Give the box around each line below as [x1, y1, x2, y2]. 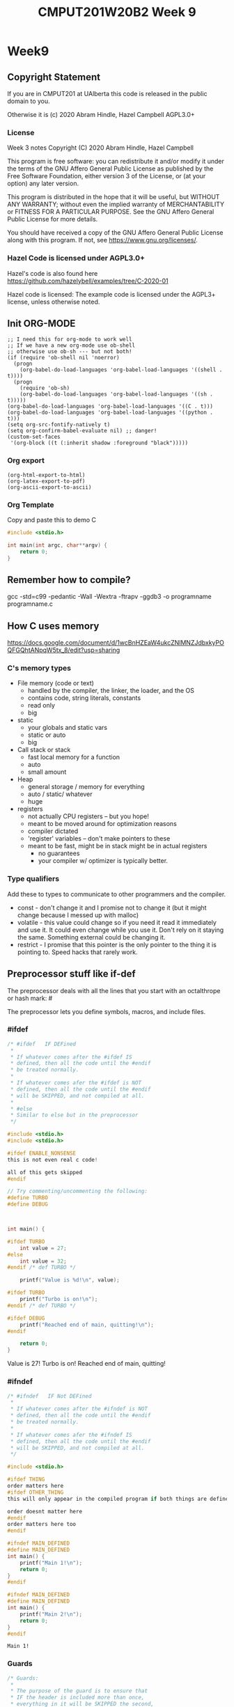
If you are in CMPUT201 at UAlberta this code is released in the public [7, 90, 208, 98]
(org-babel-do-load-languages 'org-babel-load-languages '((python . [7, 409, 214, 416]
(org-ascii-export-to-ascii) [7, 483, 92, 491]
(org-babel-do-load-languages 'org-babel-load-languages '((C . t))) [7, 403, 214, 410]
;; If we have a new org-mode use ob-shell [7, 342, 136, 349]
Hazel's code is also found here [7, 269, 98, 277]
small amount [27, 767, 67, 777]
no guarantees [38, 849, 80, 857]
